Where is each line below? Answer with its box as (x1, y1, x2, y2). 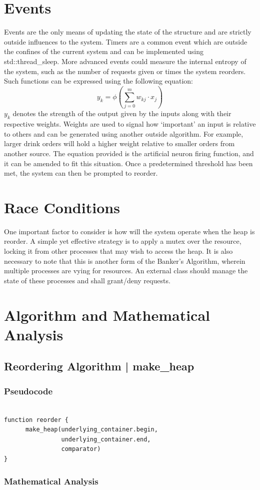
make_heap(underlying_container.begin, (25, 426, 158, 433)
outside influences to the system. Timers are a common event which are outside (4, 36, 247, 47)
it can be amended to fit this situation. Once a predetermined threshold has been (4, 158, 253, 168)
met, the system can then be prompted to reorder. (4, 168, 158, 178)
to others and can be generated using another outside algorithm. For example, (4, 128, 243, 139)
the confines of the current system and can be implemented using (4, 46, 203, 57)
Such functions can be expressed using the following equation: (4, 76, 193, 86)
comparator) (61, 445, 101, 453)
